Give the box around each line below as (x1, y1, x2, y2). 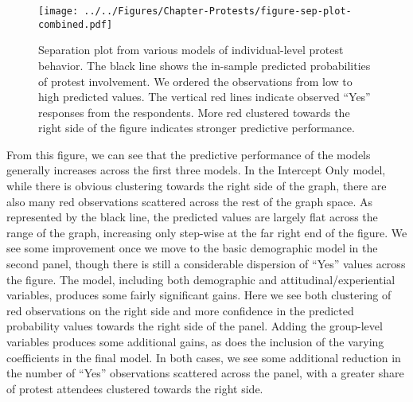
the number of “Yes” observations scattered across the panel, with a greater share (6, 365, 404, 381)
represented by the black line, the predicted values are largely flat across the (6, 209, 378, 225)
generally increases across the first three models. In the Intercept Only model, (6, 162, 386, 178)
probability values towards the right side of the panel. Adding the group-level (6, 318, 383, 334)
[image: (38, 6, 79, 17)
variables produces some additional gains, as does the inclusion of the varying (6, 334, 384, 349)
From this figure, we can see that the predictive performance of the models (6, 146, 371, 162)
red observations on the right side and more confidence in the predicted (6, 302, 354, 318)
